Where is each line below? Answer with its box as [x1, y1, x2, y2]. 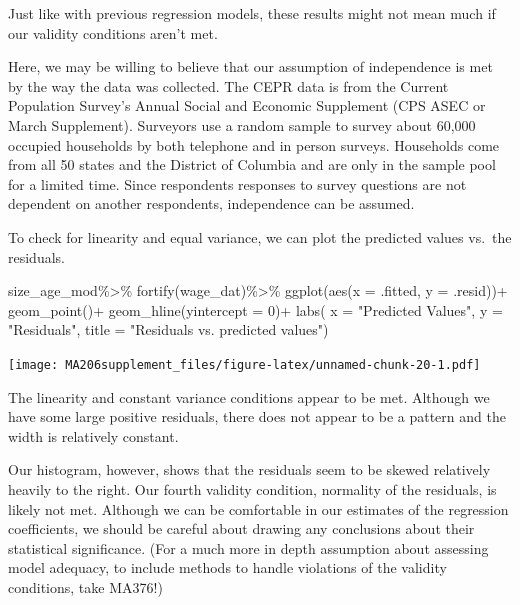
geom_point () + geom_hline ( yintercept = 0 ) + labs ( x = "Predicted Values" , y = [8, 299, 503, 320]
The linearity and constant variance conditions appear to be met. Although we [8, 386, 490, 407]
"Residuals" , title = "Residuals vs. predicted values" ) [8, 319, 329, 340]
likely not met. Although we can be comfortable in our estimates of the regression [8, 498, 509, 519]
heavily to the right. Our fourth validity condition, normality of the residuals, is [8, 478, 497, 499]
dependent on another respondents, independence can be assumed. [8, 193, 415, 214]
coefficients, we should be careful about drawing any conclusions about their [8, 518, 475, 539]
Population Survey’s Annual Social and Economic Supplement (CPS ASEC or [8, 95, 486, 116]
